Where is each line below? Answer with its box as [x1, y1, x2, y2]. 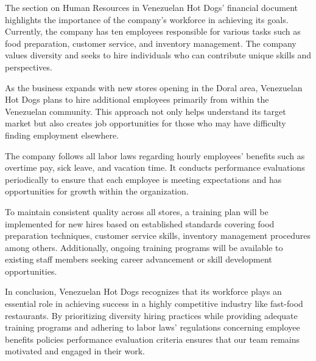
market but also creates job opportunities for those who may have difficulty [5, 117, 286, 129]
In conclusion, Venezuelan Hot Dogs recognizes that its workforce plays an [5, 285, 282, 298]
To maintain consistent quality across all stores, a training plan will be [5, 205, 269, 218]
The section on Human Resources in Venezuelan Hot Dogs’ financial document [5, 1, 298, 13]
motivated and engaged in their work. [5, 345, 145, 357]
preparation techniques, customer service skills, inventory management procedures [5, 229, 311, 242]
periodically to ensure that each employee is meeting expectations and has [5, 173, 282, 185]
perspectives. [5, 60, 52, 73]
